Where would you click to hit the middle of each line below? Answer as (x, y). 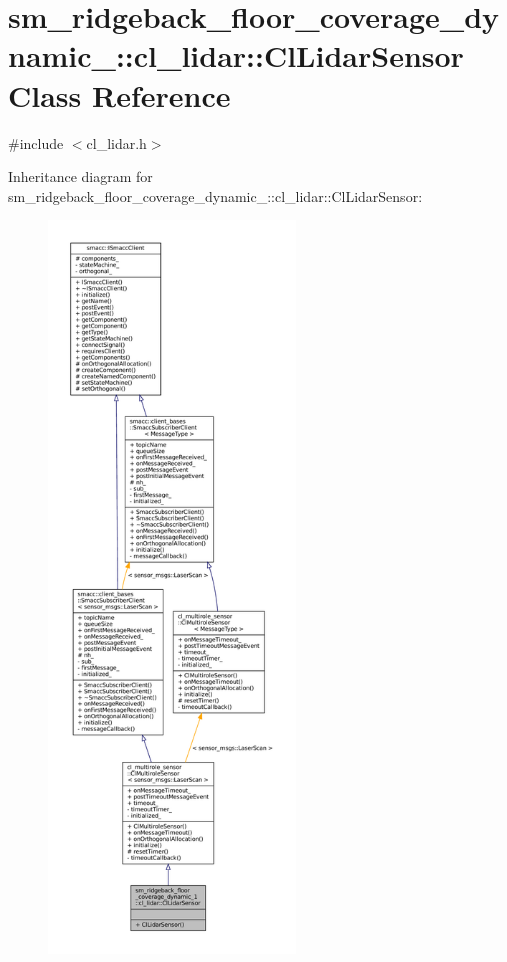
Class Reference (119, 94)
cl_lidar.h (116, 142)
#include (36, 142)
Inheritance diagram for (80, 176)
